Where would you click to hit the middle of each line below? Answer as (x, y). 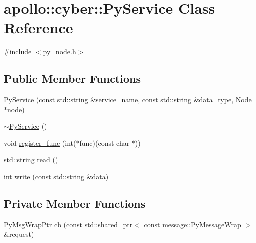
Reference (39, 28)
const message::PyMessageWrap (193, 224)
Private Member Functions (75, 204)
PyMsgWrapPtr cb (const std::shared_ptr (68, 224)
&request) (19, 234)
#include (18, 52)
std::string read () (31, 160)
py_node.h (60, 52)
